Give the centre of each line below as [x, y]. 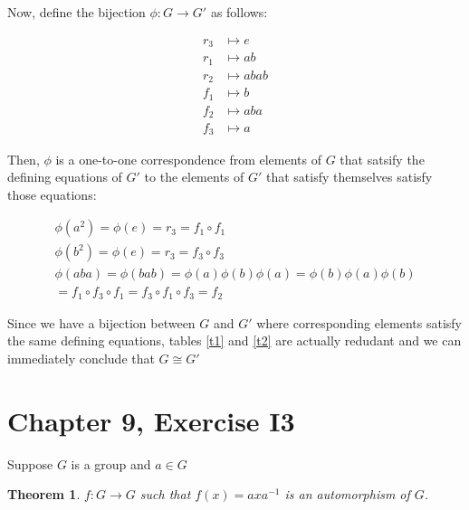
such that [165, 494]
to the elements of [194, 177]
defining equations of [65, 177]
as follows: [239, 12]
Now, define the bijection [77, 12]
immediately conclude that [81, 359]
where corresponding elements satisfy [359, 322]
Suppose [30, 463]
